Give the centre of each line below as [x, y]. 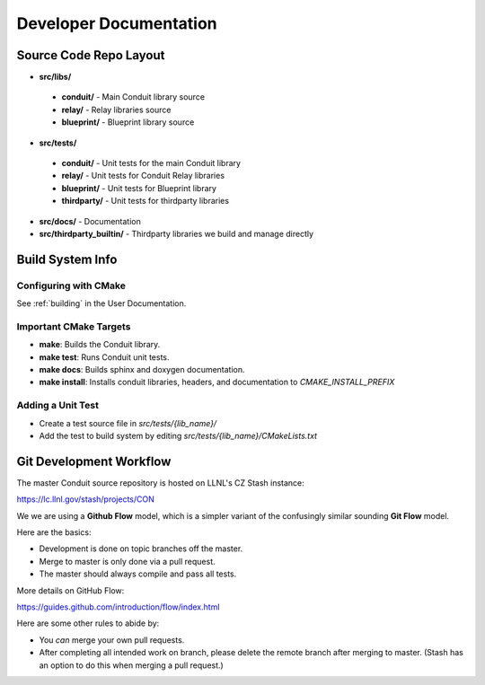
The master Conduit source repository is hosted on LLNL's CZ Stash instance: [160, 483]
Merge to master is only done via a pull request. [127, 561]
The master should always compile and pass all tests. [138, 574]
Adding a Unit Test [57, 406]
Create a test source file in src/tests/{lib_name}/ [128, 423]
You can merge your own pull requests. [112, 640]
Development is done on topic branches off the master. [141, 549]
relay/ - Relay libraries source [116, 110]
